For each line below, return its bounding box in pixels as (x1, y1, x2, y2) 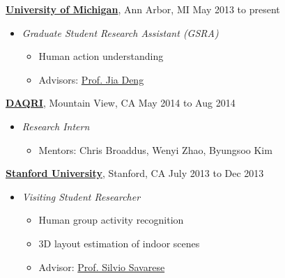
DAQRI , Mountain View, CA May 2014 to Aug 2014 (6, 95, 236, 110)
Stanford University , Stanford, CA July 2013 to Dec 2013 (6, 166, 264, 180)
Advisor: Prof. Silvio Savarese (38, 259, 165, 274)
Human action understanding (38, 49, 164, 63)
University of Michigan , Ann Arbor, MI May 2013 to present (6, 2, 280, 16)
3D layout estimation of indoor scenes (38, 235, 200, 250)
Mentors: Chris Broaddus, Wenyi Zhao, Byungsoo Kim (38, 142, 272, 157)
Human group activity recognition (38, 213, 184, 227)
